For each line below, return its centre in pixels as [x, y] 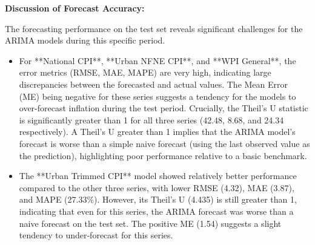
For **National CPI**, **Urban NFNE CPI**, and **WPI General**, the [157, 60]
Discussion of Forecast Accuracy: [75, 8]
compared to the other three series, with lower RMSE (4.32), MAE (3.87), [157, 187]
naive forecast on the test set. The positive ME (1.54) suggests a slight [150, 223]
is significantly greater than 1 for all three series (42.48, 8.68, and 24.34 [151, 119]
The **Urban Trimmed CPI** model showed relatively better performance [158, 176]
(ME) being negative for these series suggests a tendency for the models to [157, 96]
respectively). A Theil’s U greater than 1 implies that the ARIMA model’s [157, 132]
